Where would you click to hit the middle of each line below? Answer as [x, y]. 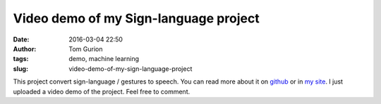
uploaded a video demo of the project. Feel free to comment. [102, 91]
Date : [21, 39]
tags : [21, 59]
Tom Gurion [86, 48]
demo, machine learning [104, 59]
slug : [20, 69]
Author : [25, 48]
